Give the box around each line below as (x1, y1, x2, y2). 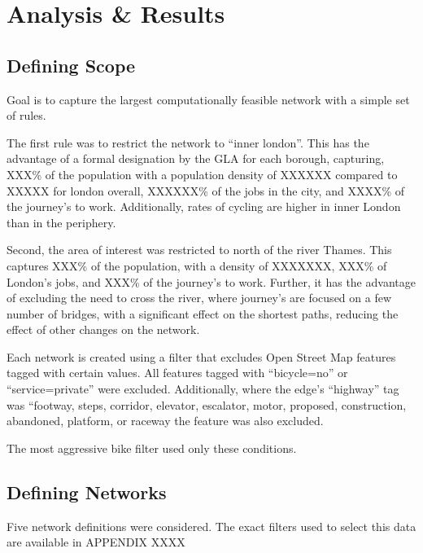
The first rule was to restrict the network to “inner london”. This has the (7, 134, 369, 151)
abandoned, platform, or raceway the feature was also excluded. (7, 412, 324, 429)
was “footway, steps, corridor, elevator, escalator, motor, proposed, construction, (7, 396, 407, 413)
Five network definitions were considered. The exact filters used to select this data (7, 517, 416, 534)
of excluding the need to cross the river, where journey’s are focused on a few (7, 289, 392, 306)
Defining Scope (7, 52, 136, 77)
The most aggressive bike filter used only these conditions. (7, 439, 297, 456)
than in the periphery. (7, 213, 116, 230)
